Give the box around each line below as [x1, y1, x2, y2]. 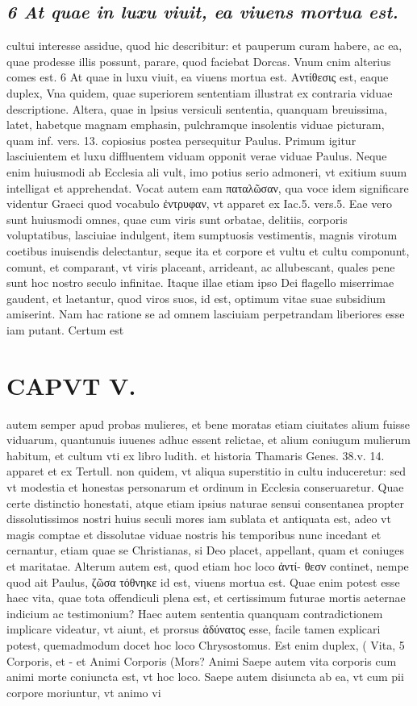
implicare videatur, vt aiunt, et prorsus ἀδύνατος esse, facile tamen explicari [6, 621, 381, 637]
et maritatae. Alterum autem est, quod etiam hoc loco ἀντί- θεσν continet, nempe [6, 557, 409, 574]
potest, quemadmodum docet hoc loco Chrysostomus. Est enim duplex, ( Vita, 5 [6, 636, 405, 653]
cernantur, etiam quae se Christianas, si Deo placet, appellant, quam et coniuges [6, 542, 405, 559]
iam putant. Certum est [6, 321, 124, 338]
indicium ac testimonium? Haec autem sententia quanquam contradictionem [6, 604, 383, 621]
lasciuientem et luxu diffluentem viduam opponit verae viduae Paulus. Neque [6, 147, 387, 164]
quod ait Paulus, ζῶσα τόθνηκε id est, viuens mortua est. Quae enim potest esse [6, 573, 400, 590]
